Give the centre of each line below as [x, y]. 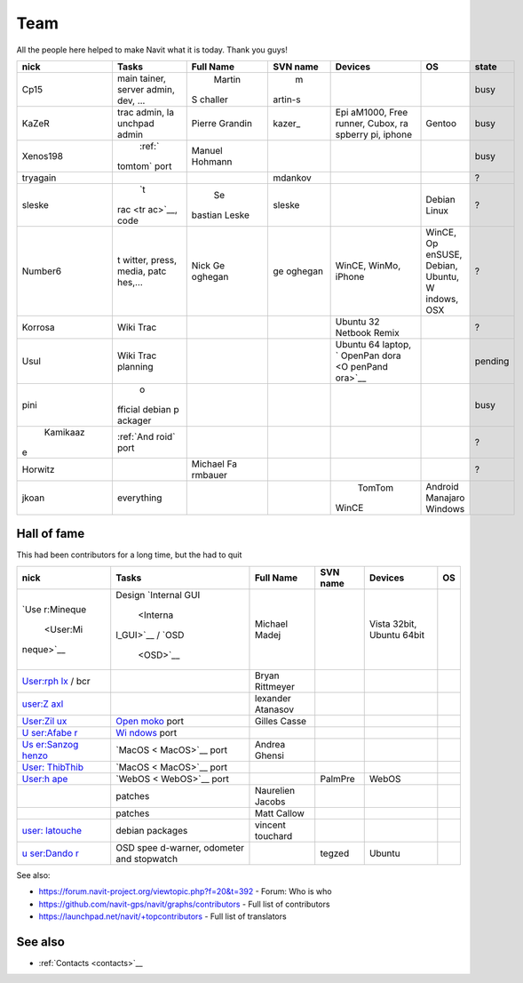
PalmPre [337, 779]
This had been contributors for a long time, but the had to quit [129, 555]
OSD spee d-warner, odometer [180, 847]
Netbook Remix [367, 332]
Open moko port [150, 721]
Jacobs [270, 802]
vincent [270, 825]
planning [135, 366]
